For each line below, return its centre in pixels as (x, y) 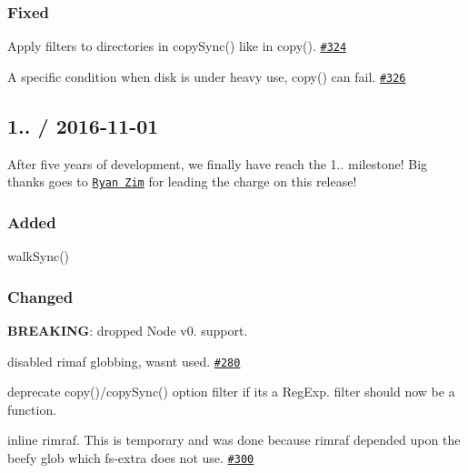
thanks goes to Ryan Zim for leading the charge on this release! (182, 181)
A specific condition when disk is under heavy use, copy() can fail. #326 (207, 76)
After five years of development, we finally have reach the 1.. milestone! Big (218, 163)
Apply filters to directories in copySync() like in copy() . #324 (177, 46)
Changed (40, 296)
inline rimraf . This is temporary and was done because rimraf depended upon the (234, 440)
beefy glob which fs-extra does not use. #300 (131, 458)
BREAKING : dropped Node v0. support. (128, 331)
